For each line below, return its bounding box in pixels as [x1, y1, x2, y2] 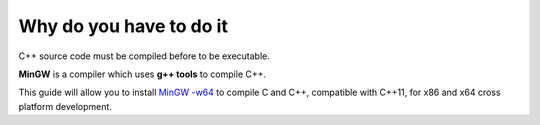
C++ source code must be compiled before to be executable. [18, 50, 270, 62]
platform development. [18, 100, 112, 112]
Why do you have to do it [18, 15, 229, 37]
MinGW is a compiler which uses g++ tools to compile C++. [18, 68, 267, 80]
